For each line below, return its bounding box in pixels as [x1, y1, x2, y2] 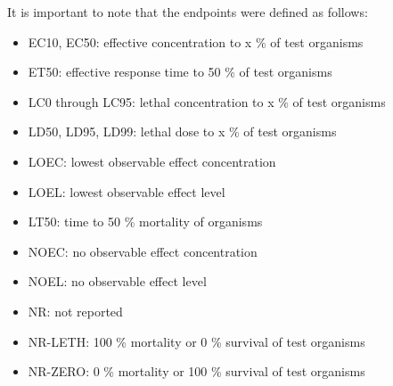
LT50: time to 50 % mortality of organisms [28, 212, 263, 231]
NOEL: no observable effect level [28, 272, 207, 291]
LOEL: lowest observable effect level [28, 182, 225, 201]
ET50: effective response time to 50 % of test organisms [28, 62, 332, 81]
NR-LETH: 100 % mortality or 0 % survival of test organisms [28, 332, 365, 350]
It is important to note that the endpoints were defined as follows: [7, 3, 368, 21]
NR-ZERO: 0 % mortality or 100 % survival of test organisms [28, 362, 365, 381]
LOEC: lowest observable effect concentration [28, 152, 276, 170]
